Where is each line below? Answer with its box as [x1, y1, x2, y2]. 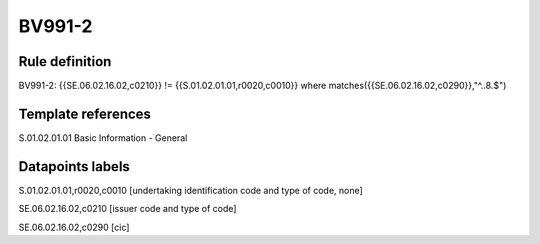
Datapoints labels [18, 158, 130, 175]
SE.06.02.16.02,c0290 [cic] [18, 221, 130, 233]
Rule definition [18, 53, 112, 70]
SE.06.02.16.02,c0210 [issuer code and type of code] [18, 203, 237, 215]
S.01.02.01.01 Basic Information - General [18, 131, 188, 144]
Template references [18, 105, 152, 122]
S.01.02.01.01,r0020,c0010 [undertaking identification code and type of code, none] [18, 184, 364, 196]
